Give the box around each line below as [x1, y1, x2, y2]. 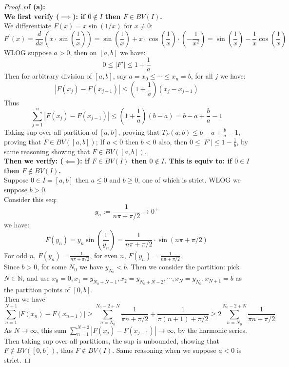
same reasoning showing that [4, 146, 90, 156]
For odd [4, 250, 28, 260]
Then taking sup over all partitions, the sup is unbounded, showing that [4, 335, 219, 346]
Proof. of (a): [4, 1, 45, 11]
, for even [90, 250, 118, 260]
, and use [22, 273, 50, 283]
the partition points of [4, 284, 70, 294]
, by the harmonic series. [173, 325, 247, 335]
